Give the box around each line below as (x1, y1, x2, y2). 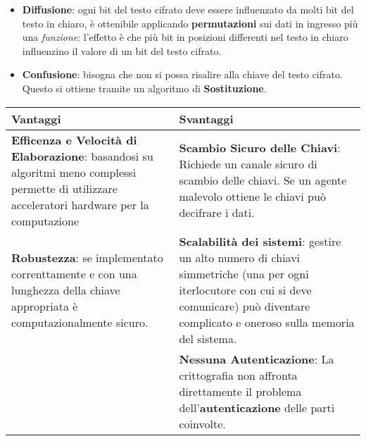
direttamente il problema (179, 383, 302, 399)
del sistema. (179, 330, 237, 347)
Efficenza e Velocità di (11, 131, 137, 148)
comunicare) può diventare (179, 297, 310, 314)
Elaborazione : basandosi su (11, 147, 153, 164)
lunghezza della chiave (11, 281, 120, 298)
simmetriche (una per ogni (179, 265, 309, 282)
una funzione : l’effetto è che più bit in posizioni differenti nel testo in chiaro (22, 30, 348, 44)
